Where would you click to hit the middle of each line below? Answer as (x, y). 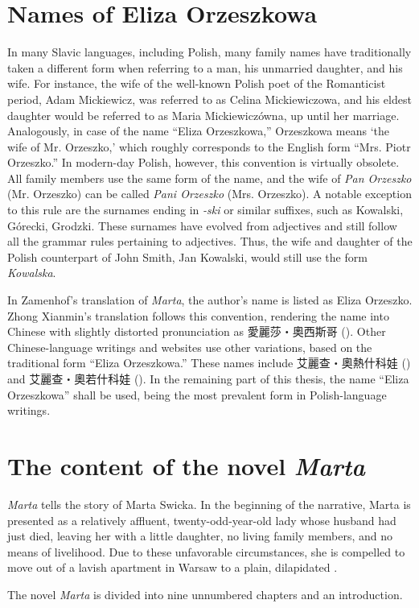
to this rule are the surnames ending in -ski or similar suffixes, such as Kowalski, (205, 210)
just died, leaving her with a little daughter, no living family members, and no (200, 536)
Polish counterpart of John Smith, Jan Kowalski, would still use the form (187, 256)
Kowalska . (32, 273)
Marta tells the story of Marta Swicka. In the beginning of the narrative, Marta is (209, 504)
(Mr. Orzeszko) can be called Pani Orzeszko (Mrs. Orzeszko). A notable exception (209, 194)
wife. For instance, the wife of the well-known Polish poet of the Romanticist (197, 83)
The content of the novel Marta (186, 465)
